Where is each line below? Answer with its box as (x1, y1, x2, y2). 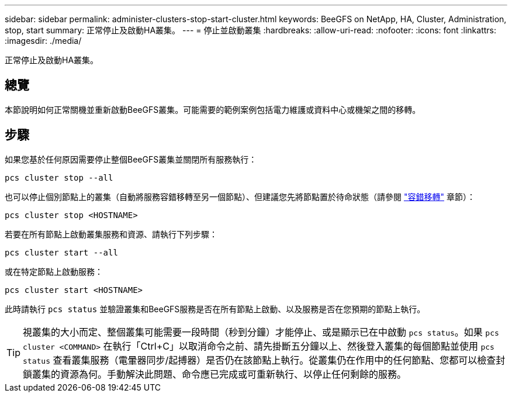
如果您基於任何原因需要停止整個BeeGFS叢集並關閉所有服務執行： (5, 154, 257, 164)
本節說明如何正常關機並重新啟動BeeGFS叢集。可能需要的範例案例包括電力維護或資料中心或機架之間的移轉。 (5, 104, 421, 115)
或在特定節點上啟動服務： (5, 266, 103, 277)
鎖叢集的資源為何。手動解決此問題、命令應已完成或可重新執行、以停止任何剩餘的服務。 (23, 368, 407, 380)
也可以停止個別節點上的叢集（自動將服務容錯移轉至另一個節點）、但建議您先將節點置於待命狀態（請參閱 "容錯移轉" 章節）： (5, 191, 475, 202)
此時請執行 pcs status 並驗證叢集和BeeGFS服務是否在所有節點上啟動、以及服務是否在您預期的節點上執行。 (5, 303, 425, 314)
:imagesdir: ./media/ (5, 36, 82, 46)
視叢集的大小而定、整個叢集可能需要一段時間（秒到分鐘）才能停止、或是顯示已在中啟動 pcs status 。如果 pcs (23, 326, 499, 338)
